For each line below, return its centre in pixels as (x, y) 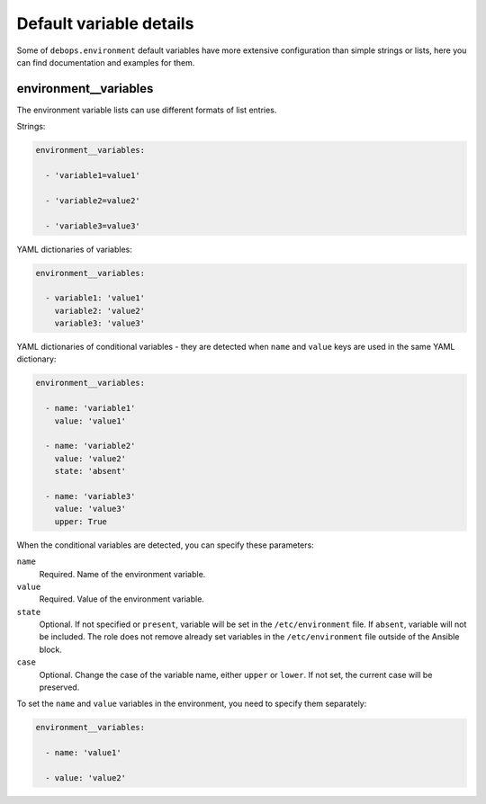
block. (51, 649)
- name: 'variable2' (90, 446)
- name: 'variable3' (90, 496)
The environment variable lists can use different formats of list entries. (147, 110)
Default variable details (105, 23)
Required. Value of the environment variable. (121, 599)
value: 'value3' (90, 509)
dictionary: (36, 359)
